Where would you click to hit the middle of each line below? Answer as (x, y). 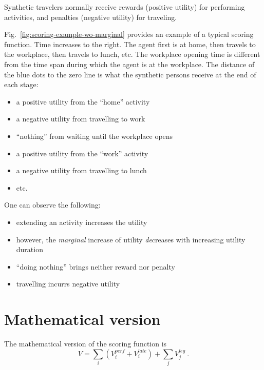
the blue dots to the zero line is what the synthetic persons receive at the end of (130, 74)
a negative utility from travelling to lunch (81, 170)
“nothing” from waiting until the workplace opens (95, 136)
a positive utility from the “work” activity (82, 153)
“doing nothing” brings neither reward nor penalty (96, 266)
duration (30, 249)
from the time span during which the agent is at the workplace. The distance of (129, 64)
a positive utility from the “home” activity (83, 101)
